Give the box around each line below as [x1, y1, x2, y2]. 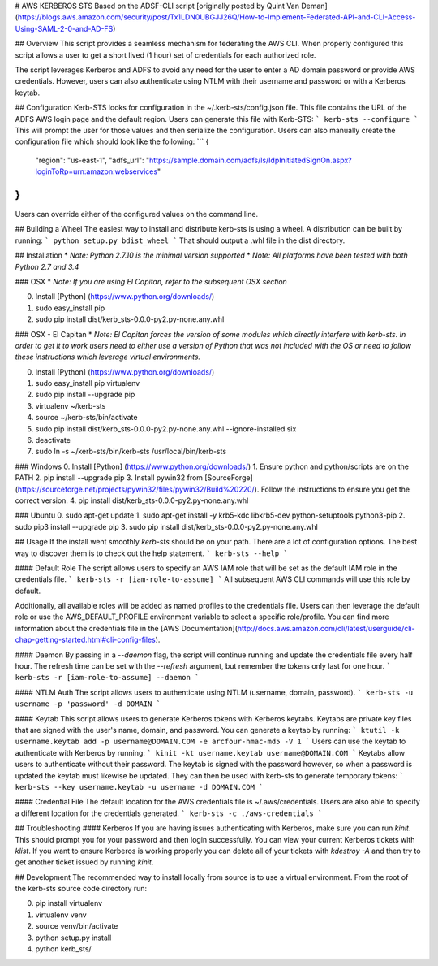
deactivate [35, 435, 71, 445]
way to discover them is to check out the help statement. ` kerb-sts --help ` [15, 548, 288, 558]
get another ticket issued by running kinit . [15, 857, 154, 867]
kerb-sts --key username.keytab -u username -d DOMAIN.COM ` [15, 782, 264, 791]
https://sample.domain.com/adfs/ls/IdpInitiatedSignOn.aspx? [148, 155, 352, 165]
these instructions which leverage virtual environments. [15, 352, 201, 362]
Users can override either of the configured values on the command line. [15, 209, 259, 219]
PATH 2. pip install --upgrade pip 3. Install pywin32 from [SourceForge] [15, 473, 253, 483]
